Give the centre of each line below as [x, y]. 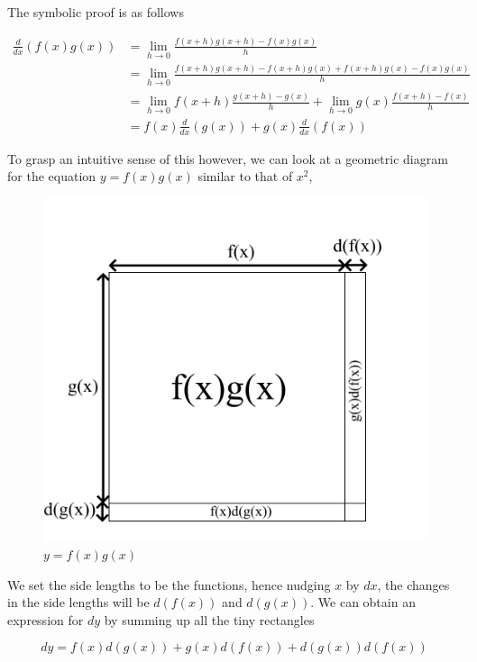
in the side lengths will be [78, 602]
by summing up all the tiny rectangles [209, 619]
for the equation [52, 176]
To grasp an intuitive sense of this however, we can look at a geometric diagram [228, 158]
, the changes [413, 584]
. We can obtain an [363, 602]
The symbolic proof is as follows [96, 12]
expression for [46, 619]
